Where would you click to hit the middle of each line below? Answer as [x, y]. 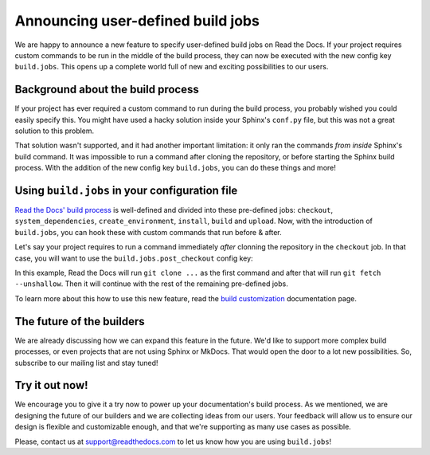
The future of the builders [80, 322]
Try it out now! [51, 385]
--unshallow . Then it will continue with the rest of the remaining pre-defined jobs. [151, 284]
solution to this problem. [55, 131]
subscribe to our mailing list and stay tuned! [86, 363]
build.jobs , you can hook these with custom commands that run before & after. [148, 232]
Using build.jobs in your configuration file [126, 190]
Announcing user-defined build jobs [137, 21]
